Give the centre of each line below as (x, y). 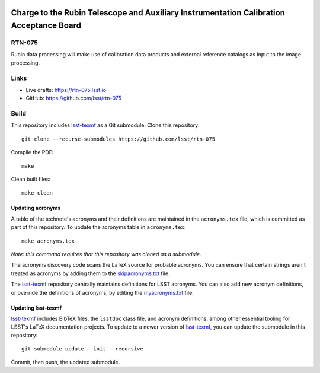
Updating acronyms (36, 208)
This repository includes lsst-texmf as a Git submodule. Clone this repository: (105, 125)
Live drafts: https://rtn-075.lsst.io (66, 90)
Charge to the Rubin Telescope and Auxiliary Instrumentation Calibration (148, 13)
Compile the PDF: (32, 152)
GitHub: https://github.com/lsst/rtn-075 (73, 98)
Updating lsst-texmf (36, 308)
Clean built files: (31, 179)
